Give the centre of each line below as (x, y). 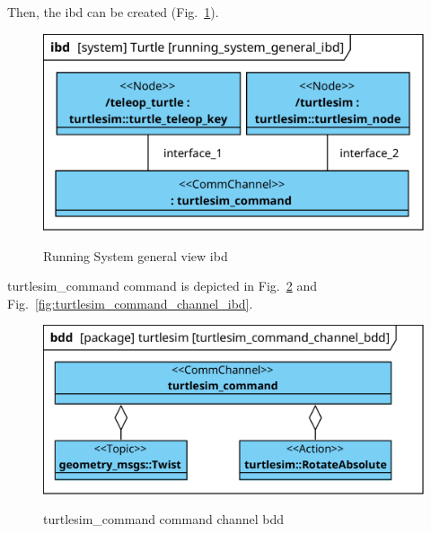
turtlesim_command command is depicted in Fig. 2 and (162, 286)
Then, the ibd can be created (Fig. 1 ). (113, 12)
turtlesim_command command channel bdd (164, 519)
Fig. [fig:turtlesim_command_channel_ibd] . (130, 303)
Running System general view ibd (136, 255)
